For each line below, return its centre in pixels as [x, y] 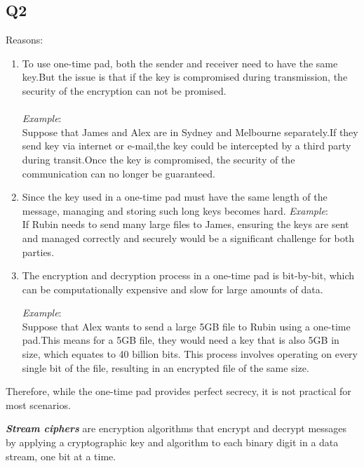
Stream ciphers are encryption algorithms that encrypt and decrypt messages [176, 428]
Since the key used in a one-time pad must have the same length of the [175, 197]
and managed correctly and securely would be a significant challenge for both [188, 238]
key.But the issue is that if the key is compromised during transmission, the [185, 77]
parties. [38, 252]
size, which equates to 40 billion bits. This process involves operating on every [190, 354]
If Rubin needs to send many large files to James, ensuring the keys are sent [186, 224]
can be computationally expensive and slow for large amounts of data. [173, 289]
